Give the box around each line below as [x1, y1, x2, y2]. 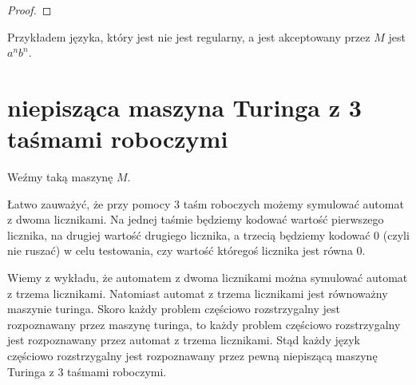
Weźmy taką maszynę [7, 169, 113, 185]
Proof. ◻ [7, 2, 52, 18]
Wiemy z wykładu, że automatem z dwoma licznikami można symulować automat [7, 269, 408, 286]
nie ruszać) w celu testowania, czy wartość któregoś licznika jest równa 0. [7, 242, 366, 259]
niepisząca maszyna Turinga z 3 [7, 90, 362, 123]
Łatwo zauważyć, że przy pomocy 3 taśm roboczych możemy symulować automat [7, 195, 404, 212]
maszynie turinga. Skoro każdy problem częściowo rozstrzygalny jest [7, 300, 340, 317]
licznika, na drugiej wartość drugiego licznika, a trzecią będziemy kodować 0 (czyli [7, 226, 410, 243]
